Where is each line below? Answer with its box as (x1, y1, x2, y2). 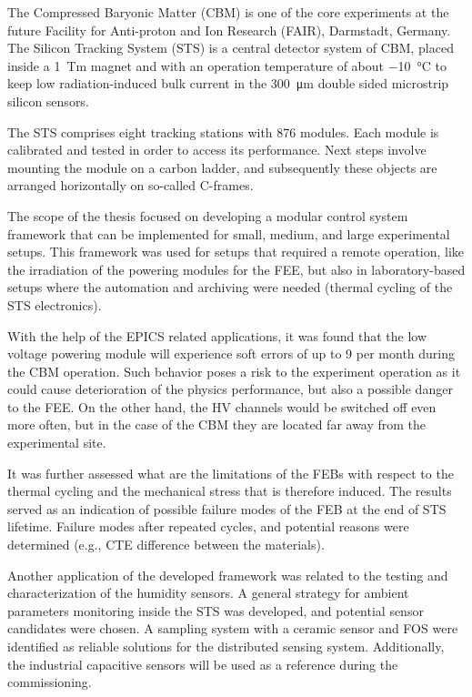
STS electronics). (7, 295, 102, 314)
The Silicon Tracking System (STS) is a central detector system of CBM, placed (7, 38, 454, 57)
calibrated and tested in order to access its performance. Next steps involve (7, 140, 427, 159)
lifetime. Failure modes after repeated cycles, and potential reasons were (7, 517, 409, 536)
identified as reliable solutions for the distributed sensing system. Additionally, (7, 637, 445, 655)
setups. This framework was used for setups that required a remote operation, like (7, 242, 465, 261)
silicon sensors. (7, 91, 89, 110)
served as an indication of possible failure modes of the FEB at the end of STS (7, 499, 447, 518)
